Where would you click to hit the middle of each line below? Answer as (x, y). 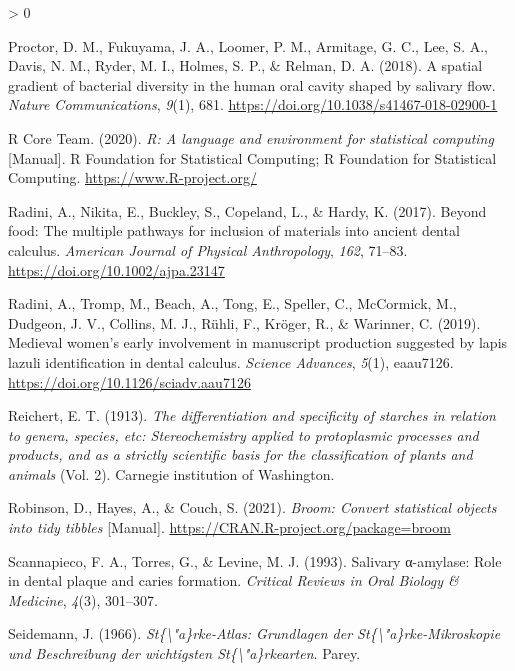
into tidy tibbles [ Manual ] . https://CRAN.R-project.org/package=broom (229, 527)
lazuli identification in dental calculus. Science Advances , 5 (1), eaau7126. (231, 361)
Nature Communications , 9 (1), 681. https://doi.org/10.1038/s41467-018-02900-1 (253, 104)
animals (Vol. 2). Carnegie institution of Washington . (171, 473)
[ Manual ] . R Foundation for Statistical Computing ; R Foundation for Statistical (252, 157)
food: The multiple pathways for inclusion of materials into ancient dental (234, 230)
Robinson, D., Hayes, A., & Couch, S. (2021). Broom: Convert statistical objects (252, 507)
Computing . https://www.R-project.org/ (132, 177)
